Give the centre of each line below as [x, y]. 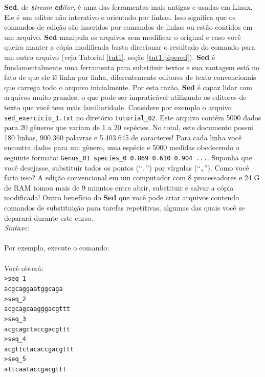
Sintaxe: [17, 228]
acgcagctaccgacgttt [37, 329]
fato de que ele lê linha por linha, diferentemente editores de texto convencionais [130, 77]
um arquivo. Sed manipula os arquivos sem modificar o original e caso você [123, 37]
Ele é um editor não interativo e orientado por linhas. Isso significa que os [120, 17]
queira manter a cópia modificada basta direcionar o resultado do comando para [130, 47]
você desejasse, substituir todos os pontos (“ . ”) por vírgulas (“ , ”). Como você [127, 167]
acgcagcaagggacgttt [37, 309]
